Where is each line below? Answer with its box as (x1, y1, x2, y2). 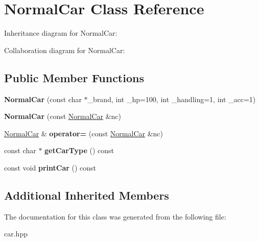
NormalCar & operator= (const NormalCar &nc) (4, 128, 163, 138)
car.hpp (4, 228, 28, 239)
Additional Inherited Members (4, 187, 169, 203)
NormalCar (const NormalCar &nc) (4, 111, 121, 122)
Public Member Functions (4, 69, 144, 85)
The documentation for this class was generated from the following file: (4, 211, 226, 222)
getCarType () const (44, 145, 114, 156)
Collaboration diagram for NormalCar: (4, 44, 125, 55)
